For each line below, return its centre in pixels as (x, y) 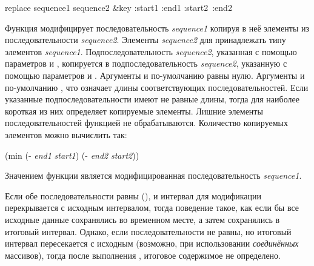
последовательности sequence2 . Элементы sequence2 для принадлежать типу (145, 40)
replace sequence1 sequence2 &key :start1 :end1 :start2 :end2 (119, 7)
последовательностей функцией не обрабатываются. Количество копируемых (146, 123)
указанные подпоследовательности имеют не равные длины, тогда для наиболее (152, 99)
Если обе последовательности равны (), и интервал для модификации (133, 195)
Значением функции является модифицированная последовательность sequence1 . (153, 175)
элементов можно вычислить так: (66, 134)
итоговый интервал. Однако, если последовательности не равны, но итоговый (148, 231)
